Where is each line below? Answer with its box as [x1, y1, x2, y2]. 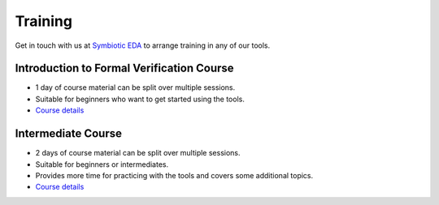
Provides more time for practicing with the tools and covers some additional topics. [35, 170, 314, 180]
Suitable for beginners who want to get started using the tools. [35, 94, 246, 104]
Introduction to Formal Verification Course [15, 62, 235, 75]
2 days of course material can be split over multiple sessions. [35, 148, 241, 158]
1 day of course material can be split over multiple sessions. [35, 83, 236, 92]
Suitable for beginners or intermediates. [35, 159, 169, 169]
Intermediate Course [15, 126, 122, 141]
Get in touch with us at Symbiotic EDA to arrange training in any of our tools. [15, 41, 271, 50]
